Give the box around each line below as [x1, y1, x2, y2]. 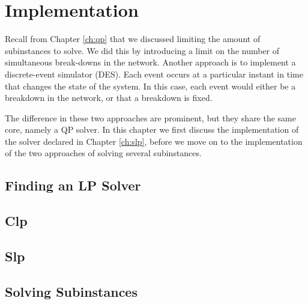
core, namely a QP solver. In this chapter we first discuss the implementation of [5, 123, 299, 136]
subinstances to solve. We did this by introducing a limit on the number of [5, 44, 280, 56]
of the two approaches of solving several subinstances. [5, 147, 202, 159]
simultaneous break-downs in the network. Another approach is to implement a [5, 56, 296, 68]
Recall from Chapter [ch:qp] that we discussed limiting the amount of [5, 32, 261, 45]
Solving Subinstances [5, 282, 137, 300]
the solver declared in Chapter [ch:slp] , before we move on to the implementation [5, 135, 303, 147]
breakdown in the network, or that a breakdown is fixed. [5, 91, 213, 104]
